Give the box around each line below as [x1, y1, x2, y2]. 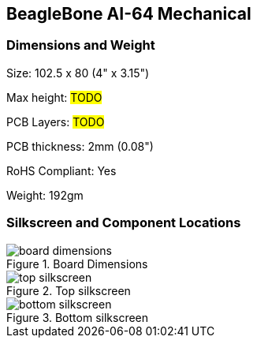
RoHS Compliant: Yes [6, 163, 117, 178]
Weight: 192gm [6, 188, 84, 202]
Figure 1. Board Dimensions [6, 256, 148, 271]
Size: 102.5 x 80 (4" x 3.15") [6, 65, 150, 80]
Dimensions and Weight [6, 37, 155, 54]
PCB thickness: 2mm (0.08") [6, 139, 154, 153]
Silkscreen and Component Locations [6, 215, 241, 231]
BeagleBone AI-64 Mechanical [6, 4, 251, 24]
